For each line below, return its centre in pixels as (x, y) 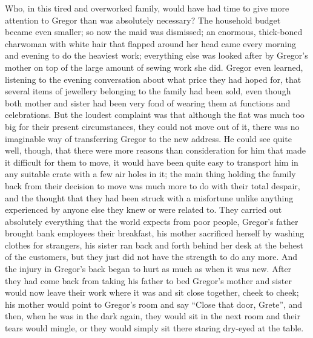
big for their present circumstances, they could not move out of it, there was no (152, 126)
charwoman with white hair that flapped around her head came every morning (150, 43)
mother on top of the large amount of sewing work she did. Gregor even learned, (154, 67)
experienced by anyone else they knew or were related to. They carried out (143, 210)
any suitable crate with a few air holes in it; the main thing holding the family (150, 174)
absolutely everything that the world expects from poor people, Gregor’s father (152, 221)
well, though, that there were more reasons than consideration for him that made (156, 150)
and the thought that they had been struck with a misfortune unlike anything (149, 197)
